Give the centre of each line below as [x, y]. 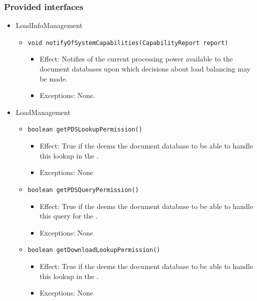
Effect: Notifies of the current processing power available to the [136, 59]
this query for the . [69, 216]
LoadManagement [43, 112]
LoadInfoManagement [49, 25]
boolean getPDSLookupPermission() [85, 130]
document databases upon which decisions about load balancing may [145, 69]
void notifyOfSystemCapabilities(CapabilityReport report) [128, 43]
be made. [53, 78]
